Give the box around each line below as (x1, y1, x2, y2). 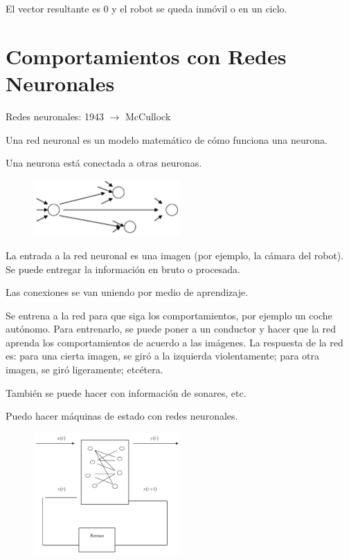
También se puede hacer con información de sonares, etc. (6, 385, 247, 400)
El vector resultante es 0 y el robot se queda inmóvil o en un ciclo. (6, 1, 287, 15)
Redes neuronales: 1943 (6, 109, 104, 123)
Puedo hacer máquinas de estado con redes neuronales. (6, 409, 238, 423)
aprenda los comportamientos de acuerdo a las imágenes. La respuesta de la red (6, 335, 343, 349)
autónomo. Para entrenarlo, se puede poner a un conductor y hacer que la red (6, 321, 336, 336)
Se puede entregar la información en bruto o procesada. (6, 261, 241, 276)
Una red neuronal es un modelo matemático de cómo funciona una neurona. (6, 132, 328, 147)
